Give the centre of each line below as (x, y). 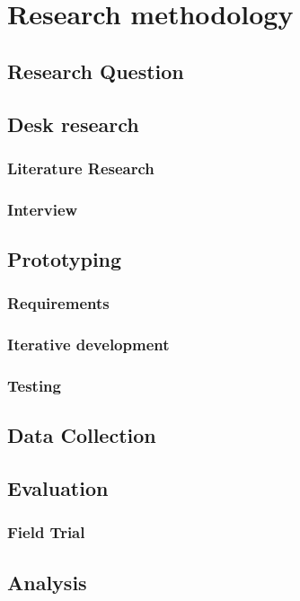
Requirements (58, 303)
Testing (34, 386)
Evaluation (58, 488)
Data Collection (82, 435)
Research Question (96, 71)
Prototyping (65, 259)
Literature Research (81, 168)
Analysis (47, 582)
